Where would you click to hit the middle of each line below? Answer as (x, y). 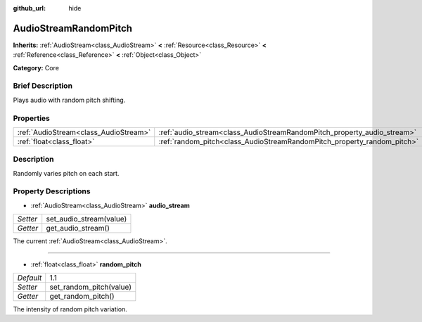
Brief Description (43, 86)
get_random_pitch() (82, 297)
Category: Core (36, 67)
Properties (32, 118)
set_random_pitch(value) (91, 287)
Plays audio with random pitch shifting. (69, 100)
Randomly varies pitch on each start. (66, 173)
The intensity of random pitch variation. (70, 309)
